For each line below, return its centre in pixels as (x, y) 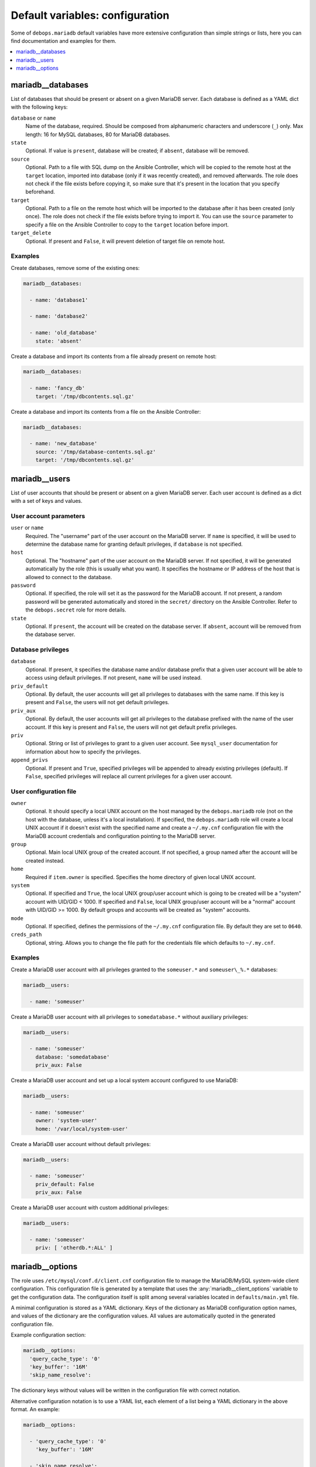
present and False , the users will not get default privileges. (97, 702)
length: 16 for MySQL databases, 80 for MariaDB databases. (98, 134)
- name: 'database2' (59, 316)
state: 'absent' (59, 341)
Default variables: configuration (90, 15)
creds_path (26, 935)
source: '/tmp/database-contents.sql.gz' (96, 452)
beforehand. (40, 192)
